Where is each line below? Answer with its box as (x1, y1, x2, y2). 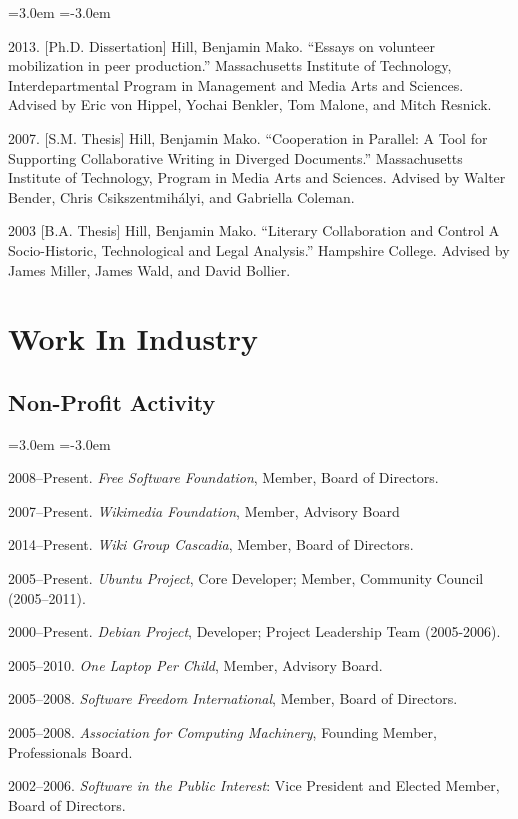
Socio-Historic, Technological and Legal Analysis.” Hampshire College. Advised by (8, 239, 510, 260)
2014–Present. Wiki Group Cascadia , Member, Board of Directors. (8, 534, 414, 555)
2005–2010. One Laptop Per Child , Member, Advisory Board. (8, 654, 383, 675)
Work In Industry (8, 318, 258, 359)
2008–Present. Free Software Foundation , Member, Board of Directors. (8, 467, 439, 488)
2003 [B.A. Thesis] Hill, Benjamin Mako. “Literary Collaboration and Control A (8, 220, 500, 241)
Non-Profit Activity (8, 386, 216, 417)
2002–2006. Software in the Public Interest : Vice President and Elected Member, (8, 775, 500, 796)
